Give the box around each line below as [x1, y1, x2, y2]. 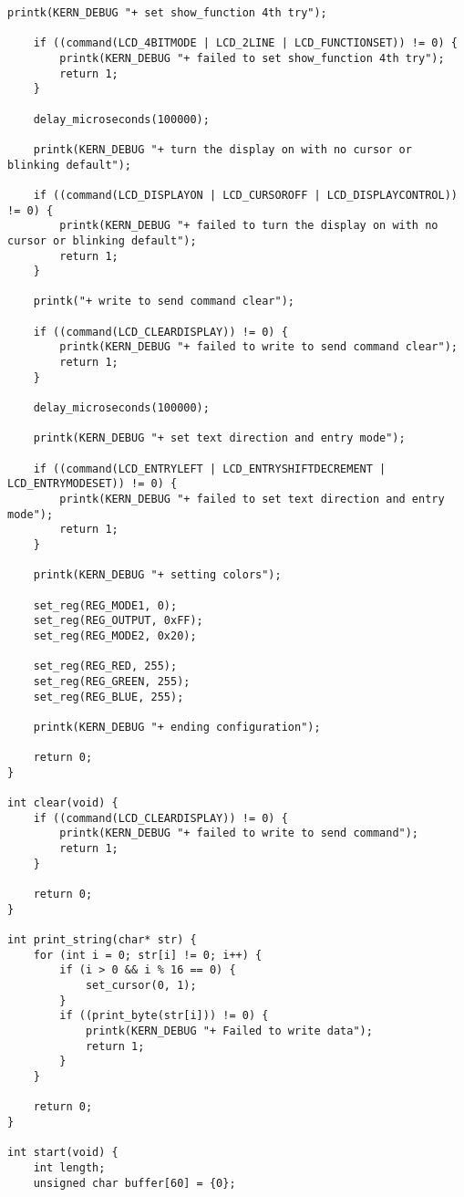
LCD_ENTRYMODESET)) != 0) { [7, 477, 178, 491]
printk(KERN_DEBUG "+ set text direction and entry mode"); [33, 432, 406, 445]
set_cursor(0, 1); [85, 979, 197, 992]
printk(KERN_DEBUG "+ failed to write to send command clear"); [59, 340, 458, 354]
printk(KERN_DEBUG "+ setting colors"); [33, 568, 282, 582]
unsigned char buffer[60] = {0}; [33, 1176, 236, 1190]
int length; [33, 1161, 106, 1174]
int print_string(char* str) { [7, 933, 197, 947]
